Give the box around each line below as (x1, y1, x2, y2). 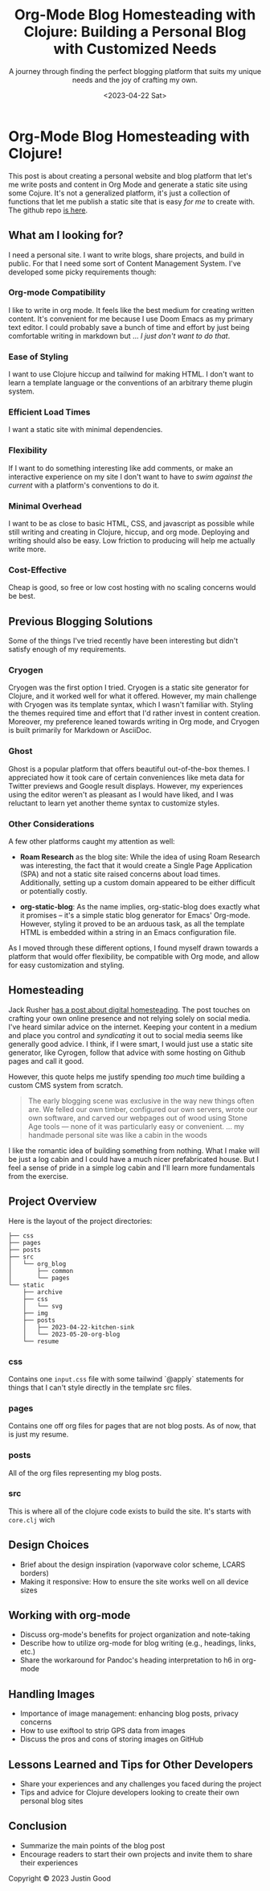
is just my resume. (8, 1430, 69, 1440)
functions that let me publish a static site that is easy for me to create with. (8, 196, 256, 206)
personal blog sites (19, 1796, 84, 1806)
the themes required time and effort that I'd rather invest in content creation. (8, 708, 261, 718)
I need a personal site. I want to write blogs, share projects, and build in (8, 249, 245, 259)
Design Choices (8, 1539, 90, 1552)
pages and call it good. (8, 1056, 84, 1065)
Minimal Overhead (8, 501, 82, 512)
